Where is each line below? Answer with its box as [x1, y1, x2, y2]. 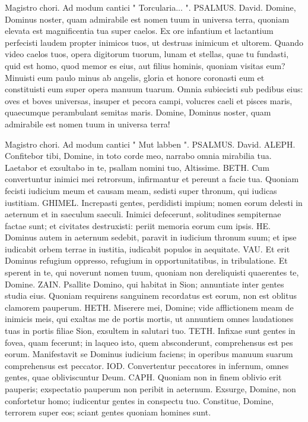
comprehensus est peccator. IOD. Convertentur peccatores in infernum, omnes [5, 359, 289, 371]
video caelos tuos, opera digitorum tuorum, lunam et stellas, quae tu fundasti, [5, 48, 289, 60]
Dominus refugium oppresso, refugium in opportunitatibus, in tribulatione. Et [5, 254, 288, 267]
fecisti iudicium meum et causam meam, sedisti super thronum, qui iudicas [5, 184, 277, 196]
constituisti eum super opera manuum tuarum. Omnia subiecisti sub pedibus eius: [5, 83, 303, 95]
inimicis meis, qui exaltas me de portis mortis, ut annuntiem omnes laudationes [5, 312, 294, 325]
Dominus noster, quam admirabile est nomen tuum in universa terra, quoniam [5, 12, 290, 25]
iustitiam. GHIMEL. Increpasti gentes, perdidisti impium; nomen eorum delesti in [5, 196, 303, 208]
